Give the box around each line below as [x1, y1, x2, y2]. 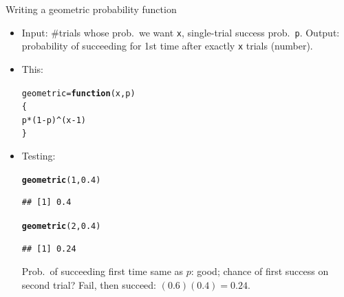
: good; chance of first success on [191, 264, 329, 278]
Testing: [21, 148, 56, 163]
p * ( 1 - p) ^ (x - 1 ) [21, 115, 86, 125]
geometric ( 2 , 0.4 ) [21, 221, 101, 231]
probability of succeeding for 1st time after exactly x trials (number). [21, 38, 313, 53]
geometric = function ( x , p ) [21, 88, 136, 98]
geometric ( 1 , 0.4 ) [21, 175, 101, 185]
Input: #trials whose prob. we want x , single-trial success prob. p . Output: [21, 25, 340, 39]
